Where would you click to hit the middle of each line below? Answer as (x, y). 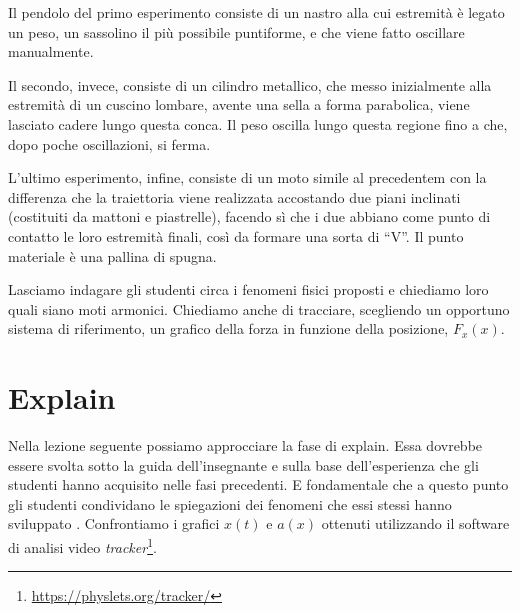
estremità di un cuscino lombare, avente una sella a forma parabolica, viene (239, 104)
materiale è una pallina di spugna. (112, 255)
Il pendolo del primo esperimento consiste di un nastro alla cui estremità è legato (256, 12)
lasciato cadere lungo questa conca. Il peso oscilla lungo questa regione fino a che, (258, 123)
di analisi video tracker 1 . (82, 545)
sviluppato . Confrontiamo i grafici (114, 523)
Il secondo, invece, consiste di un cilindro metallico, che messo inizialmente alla (250, 84)
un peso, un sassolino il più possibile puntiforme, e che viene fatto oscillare (236, 31)
